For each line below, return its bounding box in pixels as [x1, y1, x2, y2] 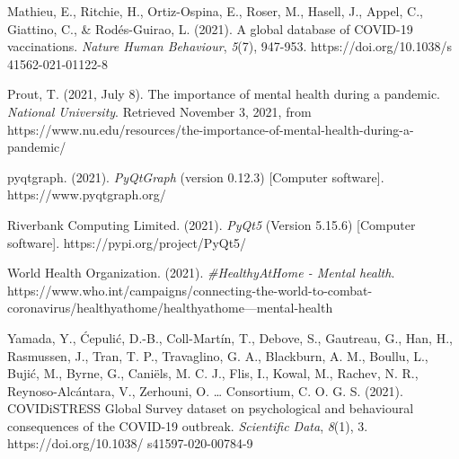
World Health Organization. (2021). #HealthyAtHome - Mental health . [7, 263, 395, 282]
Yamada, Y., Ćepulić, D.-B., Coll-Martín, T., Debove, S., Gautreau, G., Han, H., [7, 328, 453, 347]
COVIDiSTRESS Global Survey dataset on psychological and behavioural [7, 399, 414, 418]
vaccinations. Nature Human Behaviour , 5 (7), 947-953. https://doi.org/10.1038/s [7, 37, 452, 56]
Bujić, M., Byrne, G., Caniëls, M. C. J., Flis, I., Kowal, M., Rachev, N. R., [7, 364, 419, 383]
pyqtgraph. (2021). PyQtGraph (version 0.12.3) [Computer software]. [7, 167, 384, 186]
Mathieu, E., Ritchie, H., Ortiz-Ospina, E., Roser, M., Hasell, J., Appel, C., [7, 2, 423, 20]
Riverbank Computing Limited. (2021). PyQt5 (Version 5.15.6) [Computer [7, 215, 416, 234]
